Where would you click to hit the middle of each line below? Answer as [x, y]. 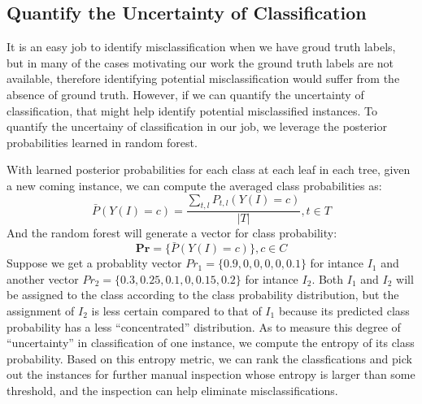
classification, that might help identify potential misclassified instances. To [192, 110]
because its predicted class [344, 310]
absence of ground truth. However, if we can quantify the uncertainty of [185, 94]
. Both [328, 278]
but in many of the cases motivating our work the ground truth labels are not [200, 62]
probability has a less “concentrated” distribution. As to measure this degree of [204, 326]
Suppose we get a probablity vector [94, 263]
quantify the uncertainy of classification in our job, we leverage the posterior [197, 126]
